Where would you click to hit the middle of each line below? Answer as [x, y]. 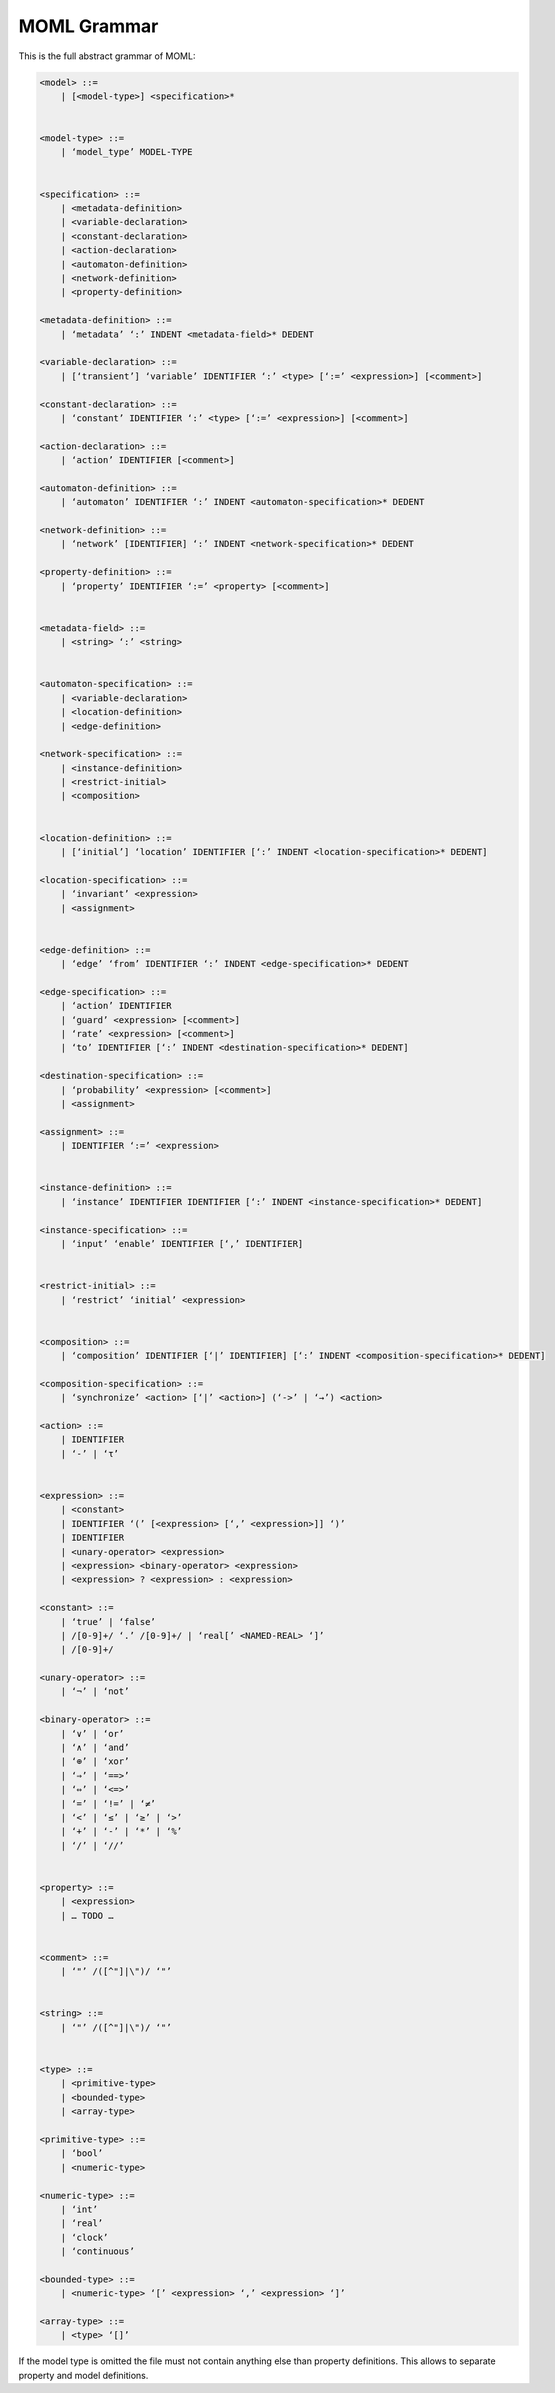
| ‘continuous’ [97, 2251]
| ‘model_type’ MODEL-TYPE [127, 152]
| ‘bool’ [82, 2153]
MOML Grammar [88, 26]
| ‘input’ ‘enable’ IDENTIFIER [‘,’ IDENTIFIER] [182, 1243]
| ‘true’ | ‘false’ [108, 1621]
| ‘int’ [79, 2209]
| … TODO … [87, 1915]
